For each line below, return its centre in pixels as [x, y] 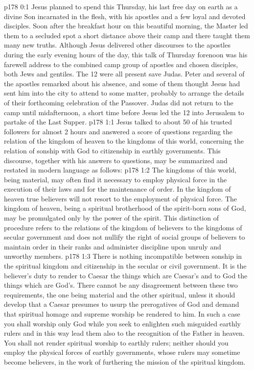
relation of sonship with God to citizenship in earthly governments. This [112, 150]
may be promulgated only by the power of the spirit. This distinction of [112, 218]
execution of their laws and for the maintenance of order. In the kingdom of [117, 189]
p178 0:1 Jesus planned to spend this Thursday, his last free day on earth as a [121, 6]
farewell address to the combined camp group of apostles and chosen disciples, [121, 64]
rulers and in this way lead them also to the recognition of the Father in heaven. [124, 333]
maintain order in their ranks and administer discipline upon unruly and [113, 246]
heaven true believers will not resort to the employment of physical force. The [120, 198]
